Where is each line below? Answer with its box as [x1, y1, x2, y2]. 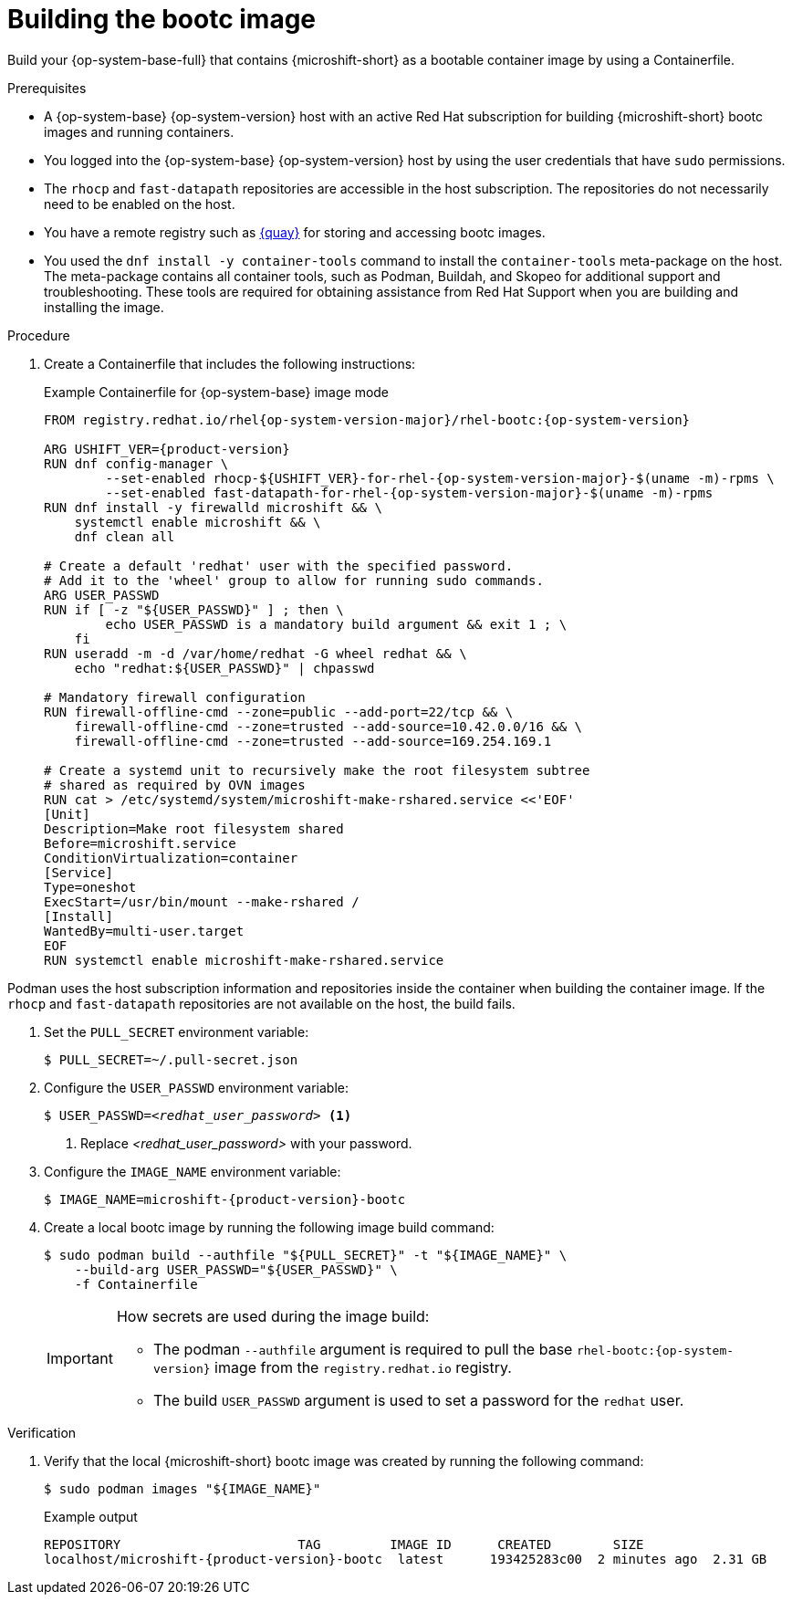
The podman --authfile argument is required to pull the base [152, 1339, 573, 1358]
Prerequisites [7, 79, 87, 96]
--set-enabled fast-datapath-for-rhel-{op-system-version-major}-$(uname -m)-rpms [105, 485, 714, 500]
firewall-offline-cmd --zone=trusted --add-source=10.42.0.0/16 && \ [74, 718, 583, 734]
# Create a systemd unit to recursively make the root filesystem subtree [44, 762, 590, 778]
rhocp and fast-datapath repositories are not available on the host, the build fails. [7, 995, 516, 1011]
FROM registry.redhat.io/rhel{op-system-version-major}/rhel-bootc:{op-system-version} [44, 412, 691, 427]
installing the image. [44, 298, 164, 315]
